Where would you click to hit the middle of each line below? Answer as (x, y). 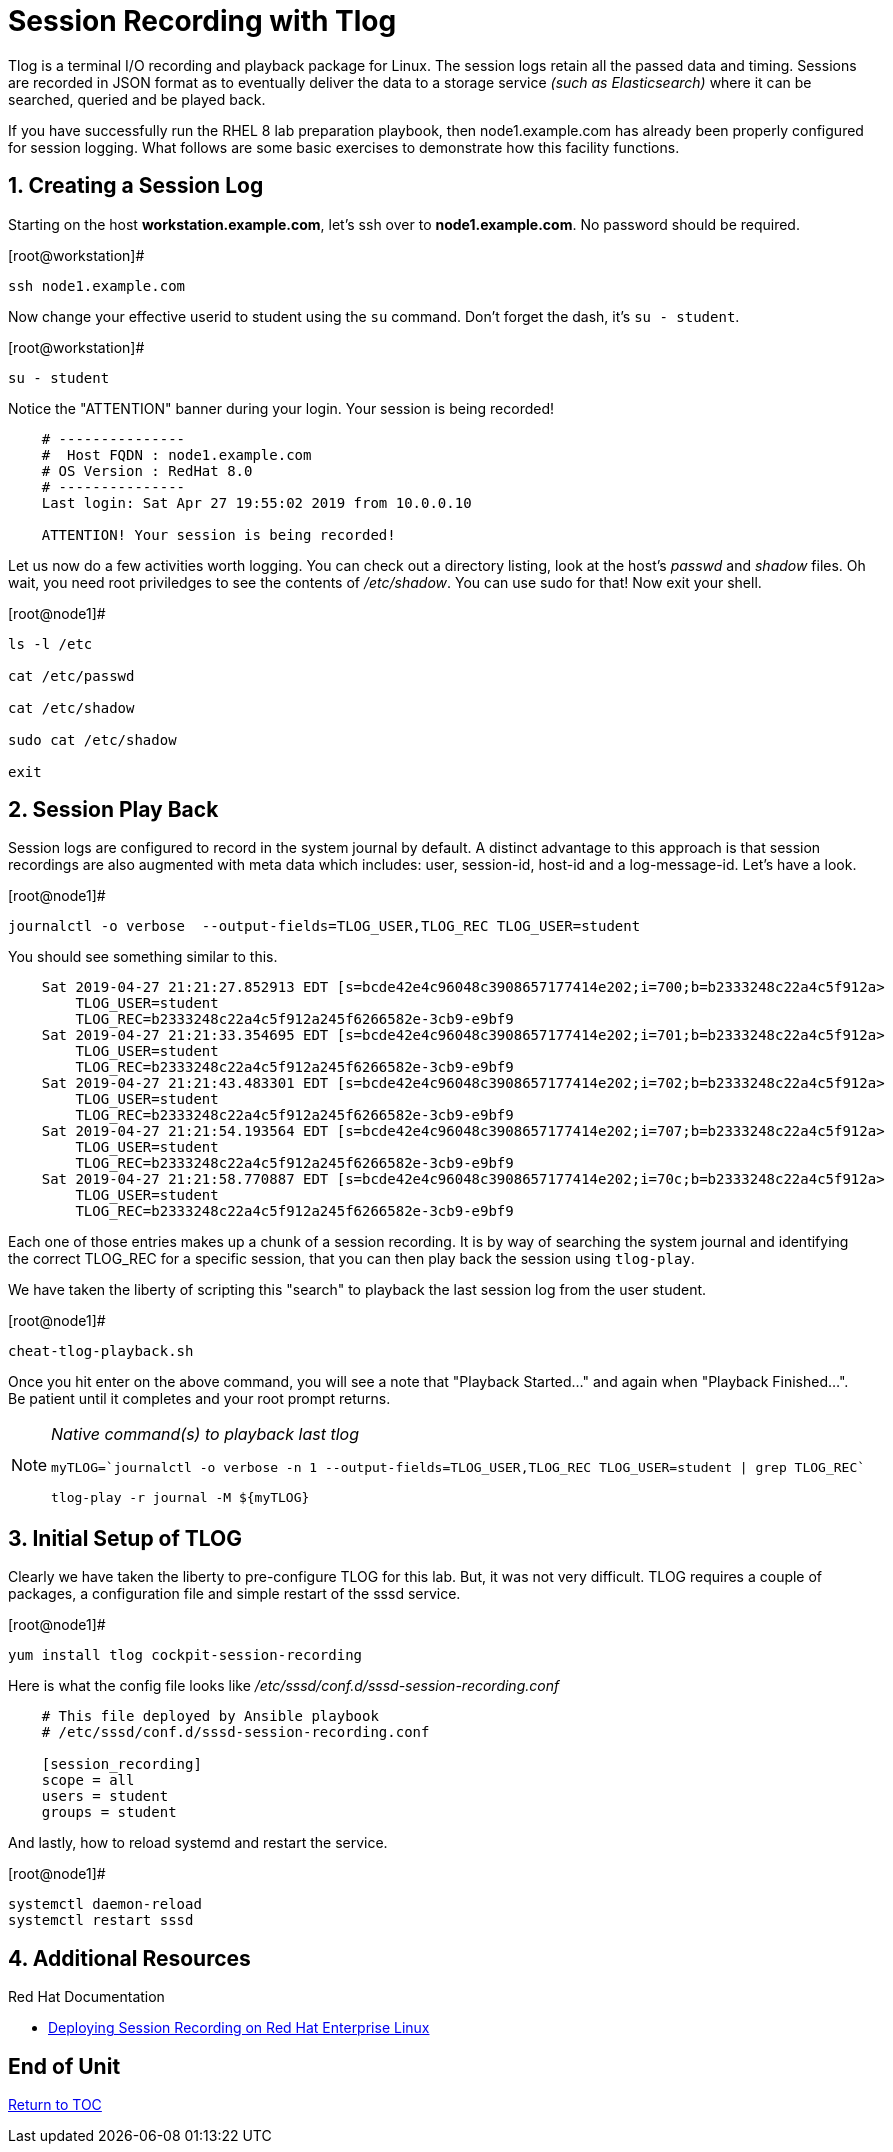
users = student (105, 1796)
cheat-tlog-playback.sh (101, 1351)
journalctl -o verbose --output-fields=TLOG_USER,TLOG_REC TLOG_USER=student (324, 926)
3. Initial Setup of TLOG (125, 1538)
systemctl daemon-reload (105, 1904)
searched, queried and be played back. (137, 99)
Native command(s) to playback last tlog (205, 1434)
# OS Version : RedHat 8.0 (147, 470)
